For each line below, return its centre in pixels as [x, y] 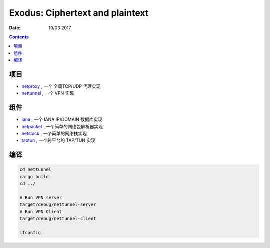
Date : [15, 28]
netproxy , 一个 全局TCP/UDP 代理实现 [61, 86]
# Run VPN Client [41, 212]
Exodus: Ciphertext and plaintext [79, 13]
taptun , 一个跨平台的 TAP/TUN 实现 [59, 140]
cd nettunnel [36, 170]
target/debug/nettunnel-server [58, 205]
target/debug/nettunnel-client [58, 219]
